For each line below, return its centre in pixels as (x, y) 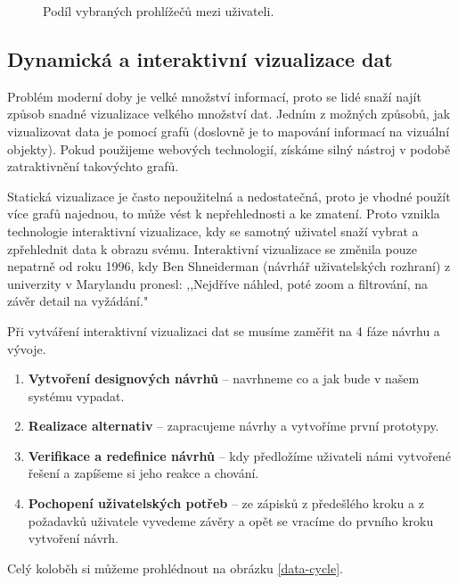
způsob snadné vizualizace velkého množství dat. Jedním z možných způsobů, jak (229, 114)
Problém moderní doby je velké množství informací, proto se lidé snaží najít (214, 96)
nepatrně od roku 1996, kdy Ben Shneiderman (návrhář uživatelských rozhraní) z (229, 266)
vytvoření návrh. (74, 538)
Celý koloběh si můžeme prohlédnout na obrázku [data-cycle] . (176, 568)
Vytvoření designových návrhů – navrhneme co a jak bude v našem (224, 378)
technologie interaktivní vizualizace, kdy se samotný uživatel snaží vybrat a (213, 230)
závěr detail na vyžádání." (78, 301)
